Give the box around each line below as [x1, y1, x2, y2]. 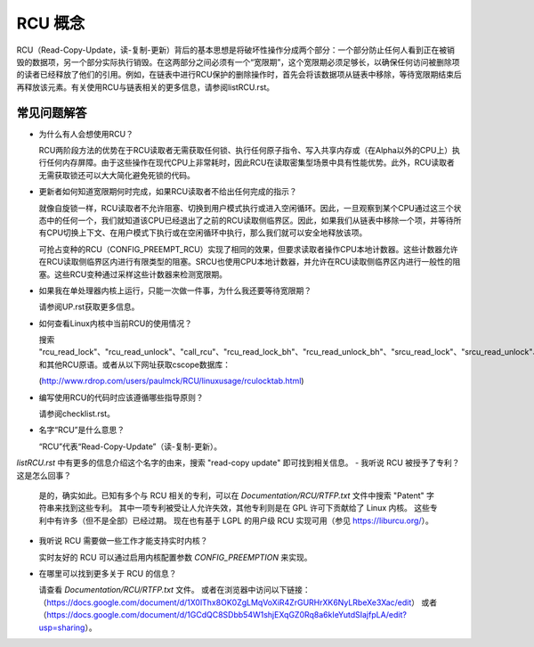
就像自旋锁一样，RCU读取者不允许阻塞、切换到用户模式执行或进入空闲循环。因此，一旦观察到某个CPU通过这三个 [38, 202, 454, 213]
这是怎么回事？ [16, 470, 71, 480]
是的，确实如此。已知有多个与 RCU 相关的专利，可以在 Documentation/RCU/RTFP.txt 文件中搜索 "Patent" [38, 490, 425, 501]
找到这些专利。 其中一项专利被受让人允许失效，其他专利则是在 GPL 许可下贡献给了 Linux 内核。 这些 [61, 503, 431, 513]
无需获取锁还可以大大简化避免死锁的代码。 [38, 169, 195, 180]
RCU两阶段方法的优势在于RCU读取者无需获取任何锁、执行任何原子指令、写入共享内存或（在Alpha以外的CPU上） [38, 145, 453, 156]
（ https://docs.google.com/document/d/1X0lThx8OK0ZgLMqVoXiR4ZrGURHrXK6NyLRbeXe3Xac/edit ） [38, 597, 420, 608]
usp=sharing [38, 622, 85, 633]
